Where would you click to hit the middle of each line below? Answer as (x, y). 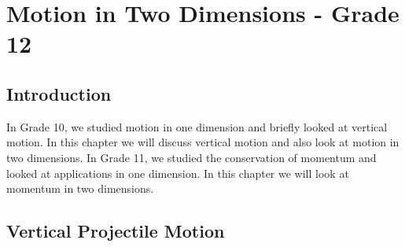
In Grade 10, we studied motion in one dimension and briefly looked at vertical (197, 126)
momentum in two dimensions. (80, 188)
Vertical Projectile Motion (116, 231)
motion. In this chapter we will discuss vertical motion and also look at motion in (203, 142)
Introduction (59, 93)
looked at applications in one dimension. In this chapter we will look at (178, 173)
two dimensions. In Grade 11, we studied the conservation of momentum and (191, 157)
